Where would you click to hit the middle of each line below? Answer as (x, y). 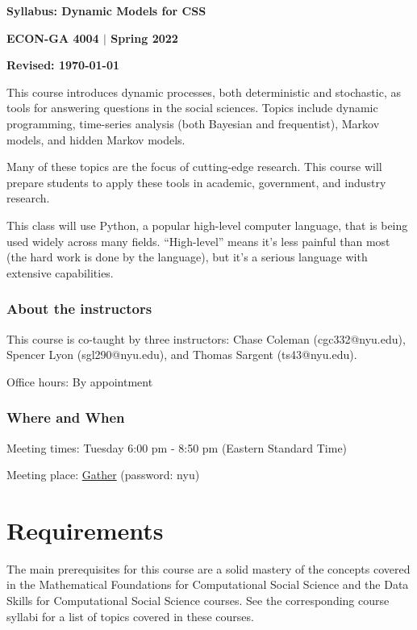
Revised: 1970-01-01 (63, 65)
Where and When (66, 417)
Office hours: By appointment (80, 381)
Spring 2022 (144, 38)
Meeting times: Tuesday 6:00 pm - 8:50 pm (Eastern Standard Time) (177, 447)
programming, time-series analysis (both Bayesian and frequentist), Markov (193, 123)
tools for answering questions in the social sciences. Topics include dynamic (192, 108)
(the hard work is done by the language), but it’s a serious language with (187, 257)
